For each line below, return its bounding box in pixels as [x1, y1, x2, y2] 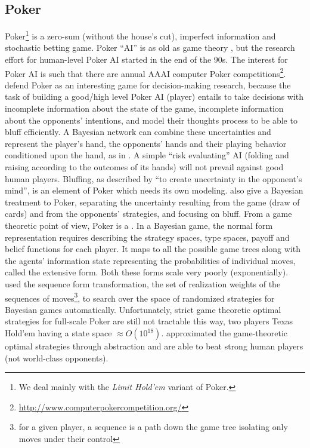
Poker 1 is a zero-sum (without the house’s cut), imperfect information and [5, 28, 276, 42]
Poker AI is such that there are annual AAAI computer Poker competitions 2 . [5, 65, 286, 79]
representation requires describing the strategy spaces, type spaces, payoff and [5, 231, 290, 243]
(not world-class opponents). [5, 351, 108, 364]
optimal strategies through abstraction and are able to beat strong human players [5, 340, 303, 352]
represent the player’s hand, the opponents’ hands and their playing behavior [5, 137, 287, 149]
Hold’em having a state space [5, 327, 112, 339]
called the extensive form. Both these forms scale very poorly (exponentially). [5, 266, 289, 278]
